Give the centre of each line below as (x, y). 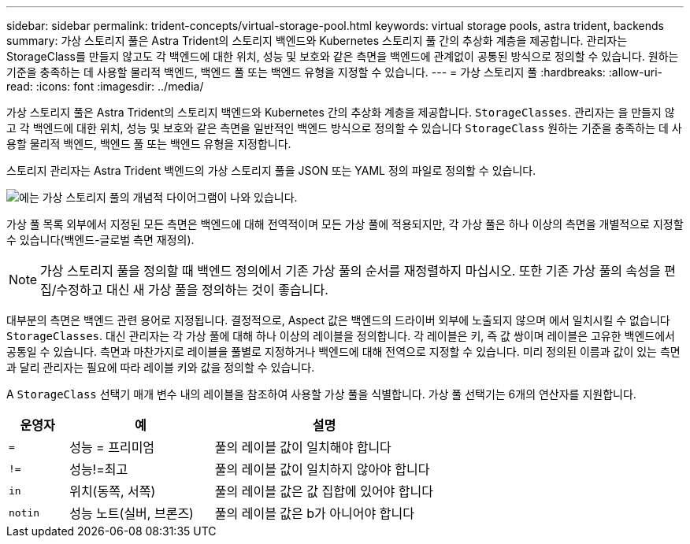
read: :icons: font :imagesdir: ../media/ (105, 86)
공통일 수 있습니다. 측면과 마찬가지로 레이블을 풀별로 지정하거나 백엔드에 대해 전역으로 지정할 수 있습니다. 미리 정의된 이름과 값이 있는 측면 (343, 352)
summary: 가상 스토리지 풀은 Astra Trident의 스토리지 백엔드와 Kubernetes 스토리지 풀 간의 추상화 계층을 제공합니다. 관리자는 (317, 41)
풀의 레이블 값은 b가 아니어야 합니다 (314, 513)
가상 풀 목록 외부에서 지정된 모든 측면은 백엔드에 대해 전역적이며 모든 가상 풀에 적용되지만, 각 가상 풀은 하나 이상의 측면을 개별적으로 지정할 (345, 224)
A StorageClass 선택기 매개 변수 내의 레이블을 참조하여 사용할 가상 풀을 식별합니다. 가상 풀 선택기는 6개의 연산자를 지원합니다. (321, 394)
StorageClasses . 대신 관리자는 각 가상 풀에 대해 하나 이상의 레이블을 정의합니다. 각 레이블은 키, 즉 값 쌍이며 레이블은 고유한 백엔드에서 (341, 336)
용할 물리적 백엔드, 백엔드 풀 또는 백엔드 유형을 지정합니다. (149, 144)
